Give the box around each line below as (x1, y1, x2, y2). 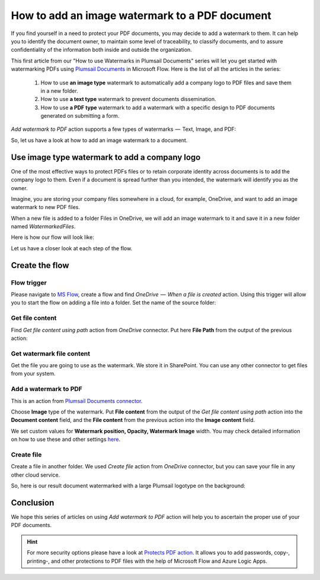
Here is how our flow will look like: (11, 234, 94, 241)
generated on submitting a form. (40, 112, 120, 119)
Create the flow (11, 260, 69, 270)
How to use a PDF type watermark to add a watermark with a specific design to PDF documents (40, 104, 275, 111)
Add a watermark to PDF (11, 385, 82, 393)
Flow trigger (11, 278, 47, 286)
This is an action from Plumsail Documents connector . (11, 397, 143, 404)
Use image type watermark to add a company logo (11, 152, 201, 162)
